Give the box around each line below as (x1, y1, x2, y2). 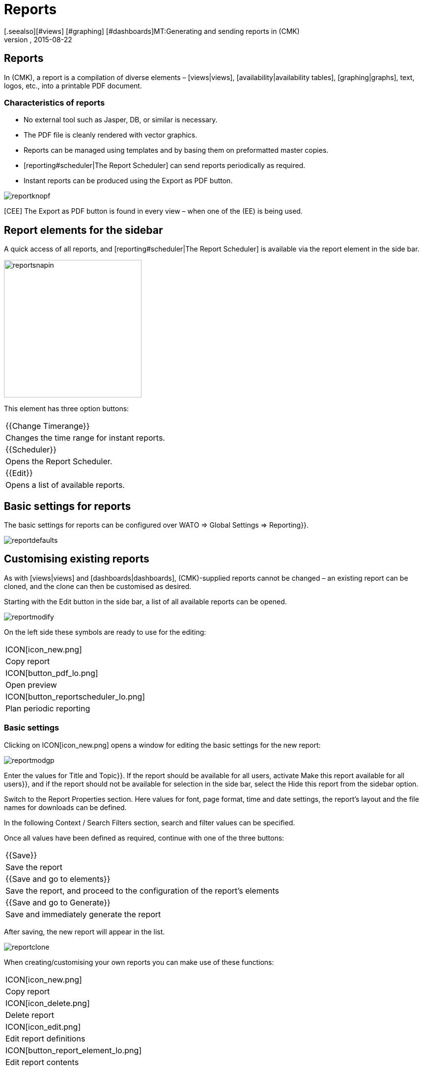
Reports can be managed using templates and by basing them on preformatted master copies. (24, 146, 329, 155)
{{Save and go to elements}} (5, 873, 111, 884)
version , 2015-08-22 (4, 35, 72, 44)
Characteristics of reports (4, 97, 105, 108)
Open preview (5, 679, 57, 690)
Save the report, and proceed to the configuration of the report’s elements (5, 885, 279, 896)
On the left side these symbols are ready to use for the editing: (4, 627, 206, 636)
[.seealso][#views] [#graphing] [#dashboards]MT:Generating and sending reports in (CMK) (4, 27, 300, 35)
